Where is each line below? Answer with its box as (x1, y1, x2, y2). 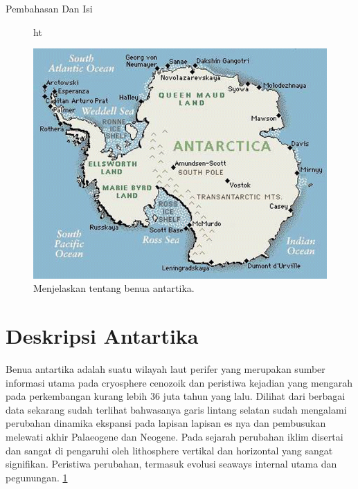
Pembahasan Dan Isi (6, 1, 93, 15)
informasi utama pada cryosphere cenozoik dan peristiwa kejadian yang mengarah (6, 375, 352, 389)
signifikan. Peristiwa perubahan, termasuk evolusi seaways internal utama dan (6, 456, 337, 471)
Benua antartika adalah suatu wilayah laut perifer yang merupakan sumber (6, 362, 325, 376)
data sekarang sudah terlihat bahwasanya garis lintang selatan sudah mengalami (6, 402, 347, 416)
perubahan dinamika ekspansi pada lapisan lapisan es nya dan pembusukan (6, 416, 326, 430)
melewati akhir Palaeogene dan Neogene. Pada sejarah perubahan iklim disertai (6, 430, 343, 444)
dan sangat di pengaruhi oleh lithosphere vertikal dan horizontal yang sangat (6, 443, 333, 457)
